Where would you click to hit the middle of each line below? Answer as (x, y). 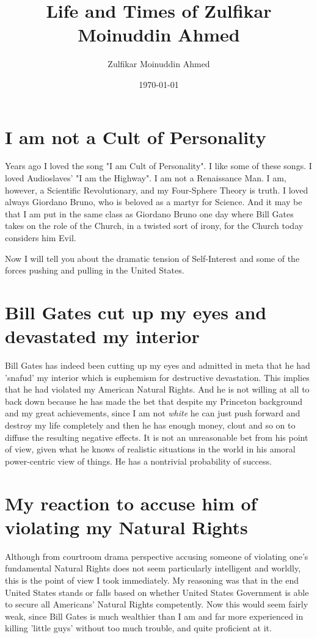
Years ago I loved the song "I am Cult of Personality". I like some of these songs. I (158, 166)
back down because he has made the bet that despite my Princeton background (154, 401)
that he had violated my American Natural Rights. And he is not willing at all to (157, 389)
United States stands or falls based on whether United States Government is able (157, 592)
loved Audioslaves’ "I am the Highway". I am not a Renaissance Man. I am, (146, 178)
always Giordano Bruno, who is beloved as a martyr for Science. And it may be (154, 202)
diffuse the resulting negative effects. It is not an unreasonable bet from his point (157, 437)
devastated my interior (102, 336)
